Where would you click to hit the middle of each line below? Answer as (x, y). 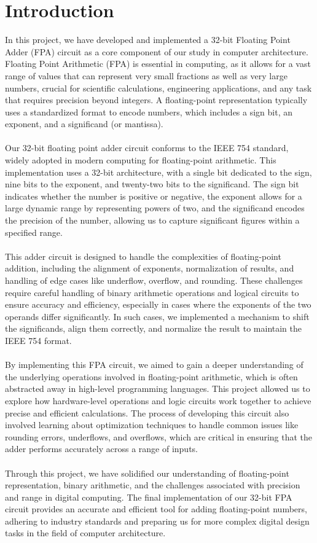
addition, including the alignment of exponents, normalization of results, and (150, 268)
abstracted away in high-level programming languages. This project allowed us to (158, 389)
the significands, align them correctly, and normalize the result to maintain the (154, 328)
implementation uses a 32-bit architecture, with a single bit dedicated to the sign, (158, 172)
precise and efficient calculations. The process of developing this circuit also (147, 412)
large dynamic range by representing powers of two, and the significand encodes (155, 208)
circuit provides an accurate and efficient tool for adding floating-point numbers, (156, 509)
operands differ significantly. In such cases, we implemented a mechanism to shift (157, 316)
